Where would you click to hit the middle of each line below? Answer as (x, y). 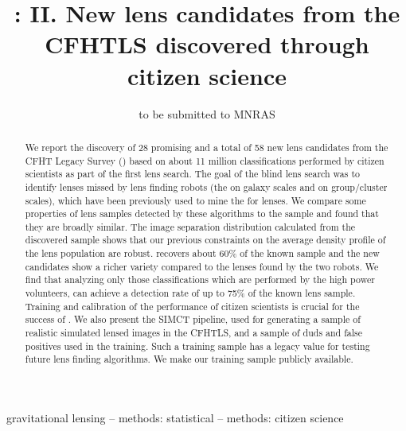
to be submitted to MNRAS (207, 113)
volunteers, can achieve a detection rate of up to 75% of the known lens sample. (190, 293)
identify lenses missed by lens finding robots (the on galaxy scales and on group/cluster (206, 186)
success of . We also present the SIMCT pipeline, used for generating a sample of (193, 319)
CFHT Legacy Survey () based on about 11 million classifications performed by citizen (205, 160)
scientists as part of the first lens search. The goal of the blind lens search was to (192, 174)
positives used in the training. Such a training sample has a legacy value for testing (197, 346)
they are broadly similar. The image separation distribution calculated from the (190, 226)
